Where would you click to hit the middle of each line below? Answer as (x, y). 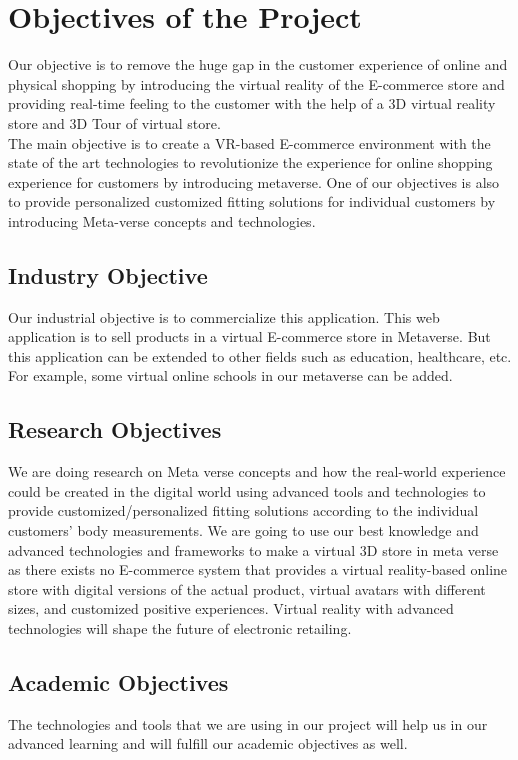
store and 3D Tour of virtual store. (114, 122)
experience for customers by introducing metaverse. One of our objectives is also (254, 181)
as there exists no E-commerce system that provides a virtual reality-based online (258, 569)
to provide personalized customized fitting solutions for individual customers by (252, 201)
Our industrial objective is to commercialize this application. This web (224, 316)
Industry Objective (108, 274)
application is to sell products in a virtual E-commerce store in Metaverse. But (249, 336)
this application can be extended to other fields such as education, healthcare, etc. (260, 355)
